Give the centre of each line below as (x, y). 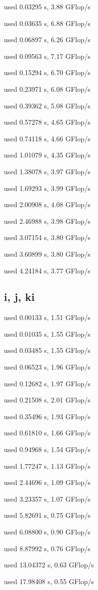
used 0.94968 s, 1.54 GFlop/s (47, 449)
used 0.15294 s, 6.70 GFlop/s (47, 72)
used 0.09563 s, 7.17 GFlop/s (47, 56)
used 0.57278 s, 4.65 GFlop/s (47, 122)
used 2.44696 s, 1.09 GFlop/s (47, 482)
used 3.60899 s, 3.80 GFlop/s (47, 254)
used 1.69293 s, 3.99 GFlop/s (47, 188)
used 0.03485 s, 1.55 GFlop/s (47, 350)
